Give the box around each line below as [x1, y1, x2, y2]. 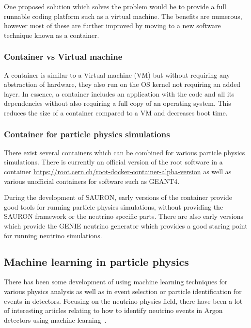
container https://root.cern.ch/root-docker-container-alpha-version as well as [4, 166, 232, 176]
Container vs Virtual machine [4, 50, 123, 63]
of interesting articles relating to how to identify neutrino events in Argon [4, 305, 223, 315]
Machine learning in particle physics [4, 254, 189, 269]
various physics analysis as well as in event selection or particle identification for [4, 286, 242, 296]
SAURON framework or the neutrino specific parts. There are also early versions [4, 211, 244, 221]
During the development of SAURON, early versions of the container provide [4, 192, 232, 202]
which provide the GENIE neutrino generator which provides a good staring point [4, 220, 248, 230]
